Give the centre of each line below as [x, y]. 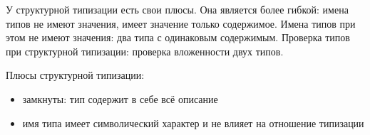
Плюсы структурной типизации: [75, 75]
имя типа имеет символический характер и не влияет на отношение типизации [193, 123]
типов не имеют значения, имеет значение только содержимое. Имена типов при [181, 23]
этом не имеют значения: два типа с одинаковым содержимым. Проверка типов [178, 37]
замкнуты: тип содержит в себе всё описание [120, 98]
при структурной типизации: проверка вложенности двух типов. [145, 51]
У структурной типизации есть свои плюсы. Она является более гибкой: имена [177, 9]
